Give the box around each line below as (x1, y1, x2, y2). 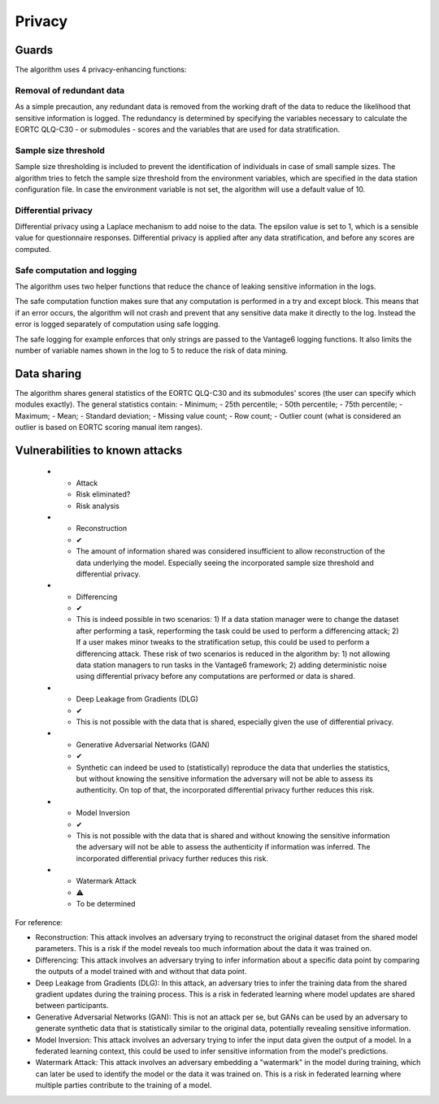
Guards (15, 43, 54, 57)
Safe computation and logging (15, 264, 137, 276)
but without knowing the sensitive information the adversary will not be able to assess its (76, 773, 374, 784)
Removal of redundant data (15, 85, 125, 96)
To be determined (76, 899, 136, 909)
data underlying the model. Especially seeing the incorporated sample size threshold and (76, 558, 374, 567)
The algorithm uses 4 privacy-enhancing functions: (15, 65, 187, 75)
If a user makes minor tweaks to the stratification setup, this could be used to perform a (76, 637, 370, 647)
